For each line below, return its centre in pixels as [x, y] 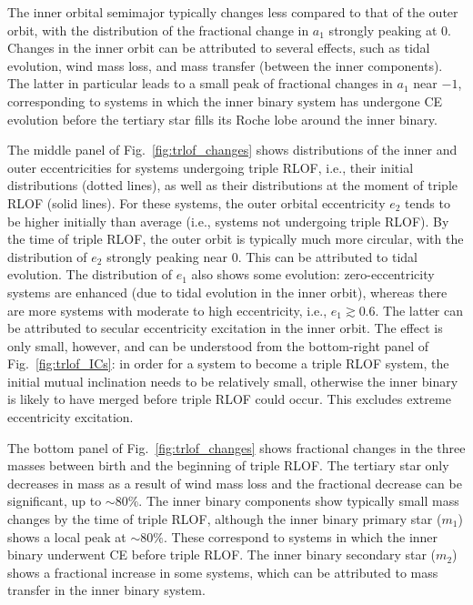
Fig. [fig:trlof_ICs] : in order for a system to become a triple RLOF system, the [228, 363]
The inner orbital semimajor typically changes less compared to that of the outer [233, 12]
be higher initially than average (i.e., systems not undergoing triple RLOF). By [228, 221]
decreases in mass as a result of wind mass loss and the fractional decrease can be [235, 483]
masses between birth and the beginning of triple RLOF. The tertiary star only [228, 465]
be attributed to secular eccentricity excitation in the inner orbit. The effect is [225, 328]
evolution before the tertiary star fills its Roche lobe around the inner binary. [222, 119]
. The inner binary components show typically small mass [299, 501]
